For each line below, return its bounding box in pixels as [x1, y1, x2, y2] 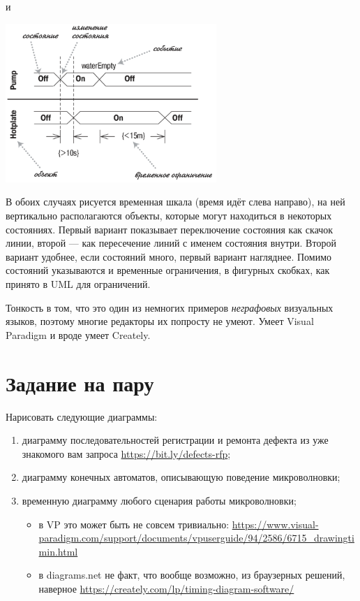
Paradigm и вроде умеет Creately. [6, 327, 151, 342]
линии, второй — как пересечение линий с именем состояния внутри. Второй [6, 236, 336, 250]
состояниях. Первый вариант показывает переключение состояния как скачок [6, 222, 333, 236]
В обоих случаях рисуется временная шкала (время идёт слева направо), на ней [6, 194, 345, 209]
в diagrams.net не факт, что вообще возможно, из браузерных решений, [38, 567, 345, 582]
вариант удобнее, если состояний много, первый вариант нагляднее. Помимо [6, 249, 332, 263]
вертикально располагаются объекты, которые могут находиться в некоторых [6, 208, 332, 223]
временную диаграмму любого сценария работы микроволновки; [22, 493, 297, 507]
